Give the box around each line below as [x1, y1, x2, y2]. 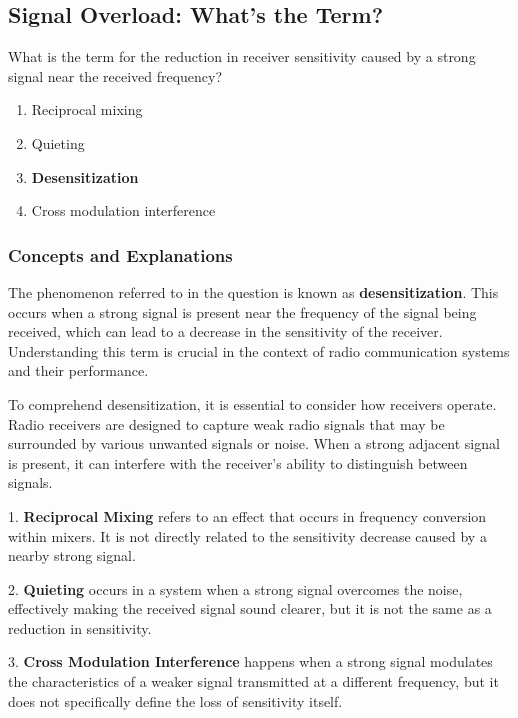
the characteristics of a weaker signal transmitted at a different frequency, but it [8, 671, 499, 692]
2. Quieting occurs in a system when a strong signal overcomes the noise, [8, 578, 463, 599]
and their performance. [8, 360, 149, 381]
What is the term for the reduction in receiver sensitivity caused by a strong [8, 46, 476, 67]
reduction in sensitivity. [8, 617, 152, 638]
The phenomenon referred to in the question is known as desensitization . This [8, 281, 499, 302]
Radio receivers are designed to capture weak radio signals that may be [8, 413, 445, 434]
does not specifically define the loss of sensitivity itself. [8, 690, 343, 711]
